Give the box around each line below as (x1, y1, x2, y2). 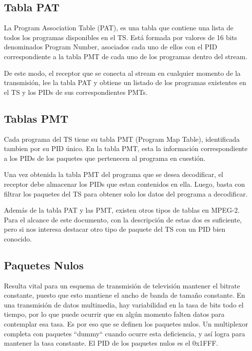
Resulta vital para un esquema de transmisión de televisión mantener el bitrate (4, 280, 240, 290)
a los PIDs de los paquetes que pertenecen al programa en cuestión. (4, 153, 206, 163)
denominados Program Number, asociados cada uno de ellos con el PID (4, 42, 217, 52)
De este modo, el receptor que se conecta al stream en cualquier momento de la (4, 67, 241, 78)
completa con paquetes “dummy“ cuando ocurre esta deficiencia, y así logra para (4, 328, 245, 338)
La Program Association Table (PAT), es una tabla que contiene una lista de (4, 22, 233, 33)
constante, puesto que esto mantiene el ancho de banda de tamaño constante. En (4, 290, 245, 300)
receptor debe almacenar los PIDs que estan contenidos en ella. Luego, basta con (4, 178, 245, 189)
